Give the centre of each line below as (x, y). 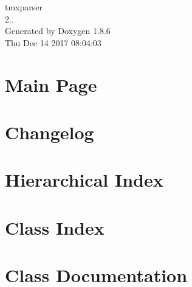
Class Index (55, 227)
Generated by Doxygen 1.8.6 (58, 31)
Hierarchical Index (84, 180)
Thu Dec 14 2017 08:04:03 (53, 42)
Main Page (51, 84)
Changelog (50, 132)
